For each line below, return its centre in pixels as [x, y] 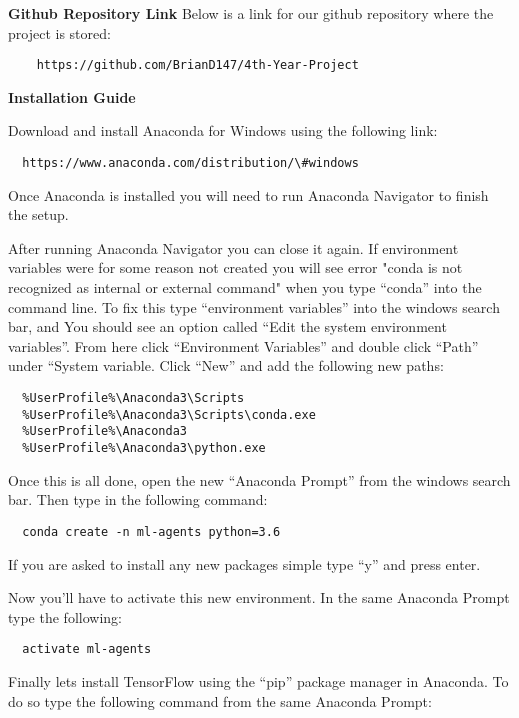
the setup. [38, 214]
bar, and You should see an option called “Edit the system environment [227, 326]
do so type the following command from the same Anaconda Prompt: [220, 700]
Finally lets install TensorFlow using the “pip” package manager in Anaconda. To [258, 680]
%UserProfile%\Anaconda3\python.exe [144, 448]
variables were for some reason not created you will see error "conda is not [235, 267]
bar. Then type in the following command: [138, 499]
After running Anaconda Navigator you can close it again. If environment [233, 247]
